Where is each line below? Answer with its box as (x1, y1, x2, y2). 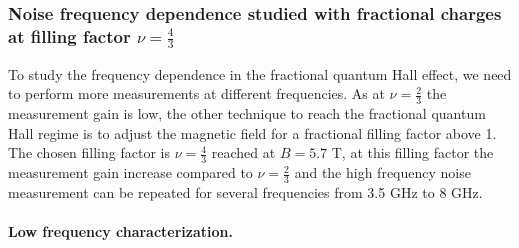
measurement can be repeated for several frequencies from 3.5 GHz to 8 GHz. (8, 182, 483, 203)
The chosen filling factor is (8, 142, 170, 163)
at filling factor (8, 23, 131, 48)
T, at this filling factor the (331, 142, 494, 163)
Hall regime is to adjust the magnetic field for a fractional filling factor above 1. (8, 122, 497, 143)
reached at (211, 142, 276, 163)
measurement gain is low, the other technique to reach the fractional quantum (8, 103, 486, 124)
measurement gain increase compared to (8, 162, 253, 183)
